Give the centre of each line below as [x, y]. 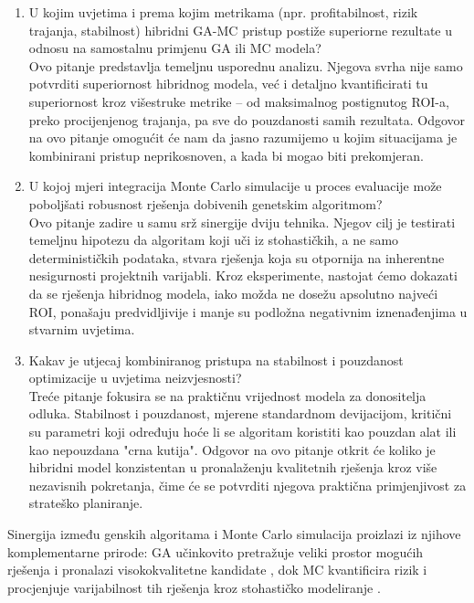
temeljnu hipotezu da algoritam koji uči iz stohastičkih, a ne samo [214, 240]
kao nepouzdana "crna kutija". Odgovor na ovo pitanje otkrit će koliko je [232, 449]
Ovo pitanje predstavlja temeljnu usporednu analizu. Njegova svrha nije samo [246, 65]
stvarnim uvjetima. [82, 329]
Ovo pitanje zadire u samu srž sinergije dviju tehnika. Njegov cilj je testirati [242, 222]
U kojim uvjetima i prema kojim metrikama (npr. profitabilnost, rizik [223, 12]
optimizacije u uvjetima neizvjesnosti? [135, 378]
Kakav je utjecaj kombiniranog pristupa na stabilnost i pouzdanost [216, 360]
